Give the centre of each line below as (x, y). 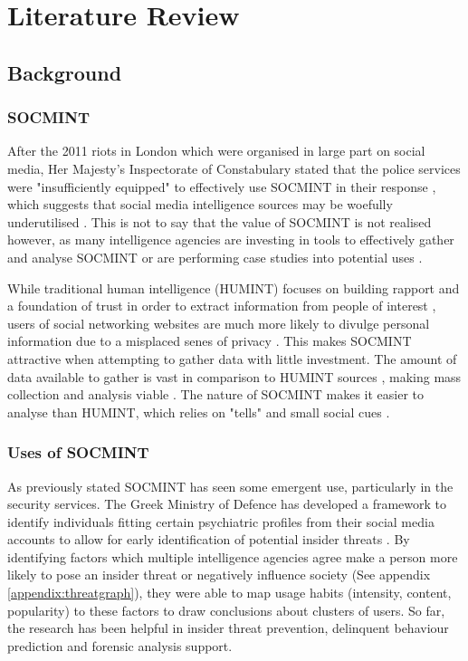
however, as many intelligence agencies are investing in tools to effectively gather (231, 239)
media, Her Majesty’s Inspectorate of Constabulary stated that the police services (234, 168)
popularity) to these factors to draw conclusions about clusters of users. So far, (226, 610)
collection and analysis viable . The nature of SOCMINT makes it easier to (216, 394)
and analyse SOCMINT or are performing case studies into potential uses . (215, 257)
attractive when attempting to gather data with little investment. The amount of (232, 358)
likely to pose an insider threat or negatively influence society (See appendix (219, 575)
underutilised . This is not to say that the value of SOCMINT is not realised (220, 221)
